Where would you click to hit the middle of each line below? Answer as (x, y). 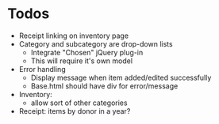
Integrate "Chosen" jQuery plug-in (87, 52)
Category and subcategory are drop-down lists (96, 43)
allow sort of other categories (79, 103)
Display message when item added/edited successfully (121, 77)
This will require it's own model (81, 61)
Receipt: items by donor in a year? (75, 111)
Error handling (42, 69)
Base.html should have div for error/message (104, 86)
